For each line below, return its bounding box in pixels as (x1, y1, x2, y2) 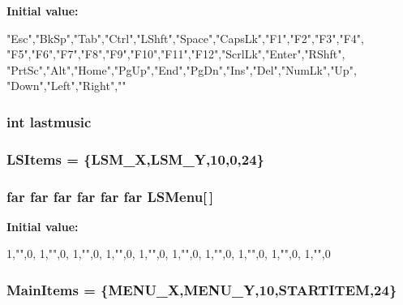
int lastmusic (6, 111, 92, 131)
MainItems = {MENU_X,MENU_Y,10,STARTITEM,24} (6, 279, 397, 299)
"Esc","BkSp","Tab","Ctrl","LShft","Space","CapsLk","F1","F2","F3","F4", (6, 29, 364, 46)
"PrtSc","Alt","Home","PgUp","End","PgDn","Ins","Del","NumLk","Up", (6, 61, 357, 78)
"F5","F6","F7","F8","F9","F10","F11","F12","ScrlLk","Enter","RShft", (6, 45, 345, 62)
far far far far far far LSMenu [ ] (6, 186, 214, 206)
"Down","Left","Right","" (6, 77, 126, 94)
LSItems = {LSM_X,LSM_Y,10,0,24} (6, 148, 264, 169)
